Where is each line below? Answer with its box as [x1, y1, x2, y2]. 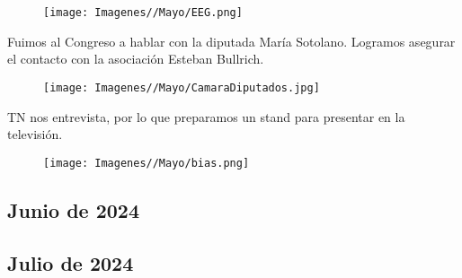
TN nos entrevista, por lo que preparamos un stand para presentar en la [7, 107, 405, 126]
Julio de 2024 [7, 248, 134, 276]
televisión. [7, 125, 63, 143]
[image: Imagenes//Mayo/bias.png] [43, 156, 250, 169]
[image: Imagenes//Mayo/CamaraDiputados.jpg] [43, 81, 320, 94]
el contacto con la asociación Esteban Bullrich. [7, 49, 264, 68]
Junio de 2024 [7, 195, 139, 223]
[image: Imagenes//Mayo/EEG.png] [43, 6, 243, 19]
